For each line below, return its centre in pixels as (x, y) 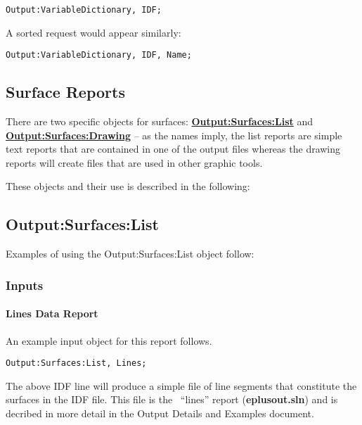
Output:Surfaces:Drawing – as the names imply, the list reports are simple (174, 135)
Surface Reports (65, 92)
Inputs (25, 285)
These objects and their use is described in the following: (128, 186)
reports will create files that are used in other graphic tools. (134, 162)
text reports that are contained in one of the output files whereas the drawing (173, 149)
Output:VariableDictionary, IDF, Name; (99, 55)
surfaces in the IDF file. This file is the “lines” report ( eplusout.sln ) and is (172, 399)
